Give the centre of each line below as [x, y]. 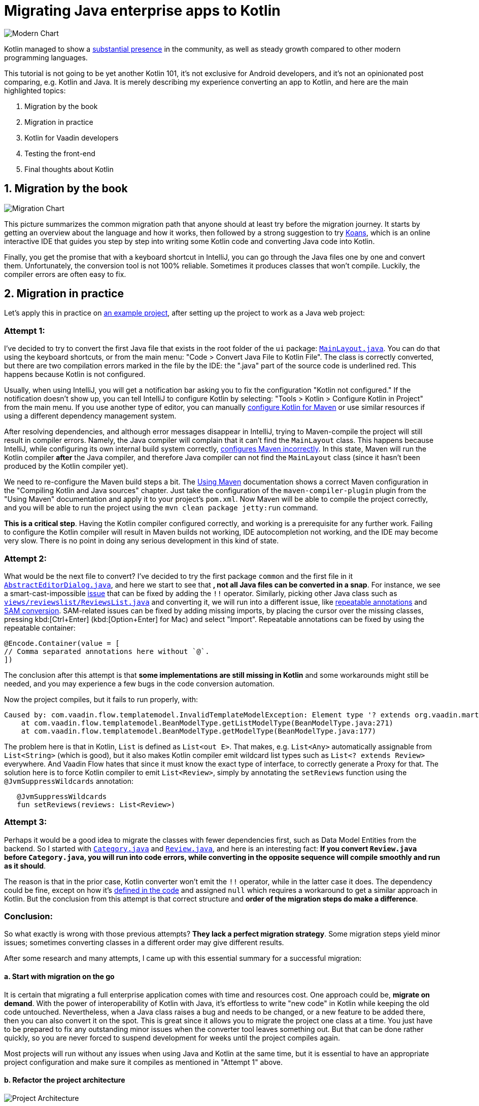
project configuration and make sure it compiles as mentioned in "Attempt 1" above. [143, 1062]
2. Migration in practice [64, 294]
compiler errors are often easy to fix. [65, 274]
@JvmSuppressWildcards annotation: [69, 781]
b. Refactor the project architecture [65, 1080]
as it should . [25, 866]
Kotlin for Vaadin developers [72, 137]
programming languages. [46, 57]
